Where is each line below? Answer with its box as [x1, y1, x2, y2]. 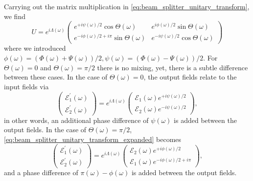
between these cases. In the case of [4, 72, 108, 82]
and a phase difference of [4, 167, 78, 178]
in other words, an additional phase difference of [4, 115, 149, 125]
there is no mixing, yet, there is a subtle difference [97, 62, 248, 72]
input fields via [4, 81, 49, 91]
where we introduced [4, 43, 66, 53]
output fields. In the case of [4, 124, 87, 135]
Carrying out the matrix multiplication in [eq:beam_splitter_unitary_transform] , [4, 1, 250, 11]
